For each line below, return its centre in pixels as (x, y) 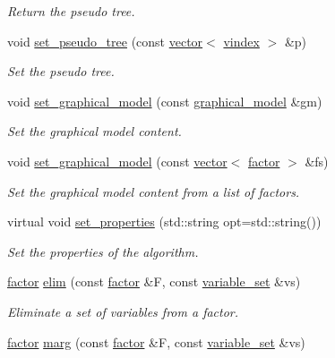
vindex (241, 41)
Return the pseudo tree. (71, 11)
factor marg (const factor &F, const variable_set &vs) (156, 341)
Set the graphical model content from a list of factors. (154, 191)
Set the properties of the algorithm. (103, 251)
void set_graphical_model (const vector (117, 161)
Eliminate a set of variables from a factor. (123, 311)
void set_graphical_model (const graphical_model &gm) (165, 101)
